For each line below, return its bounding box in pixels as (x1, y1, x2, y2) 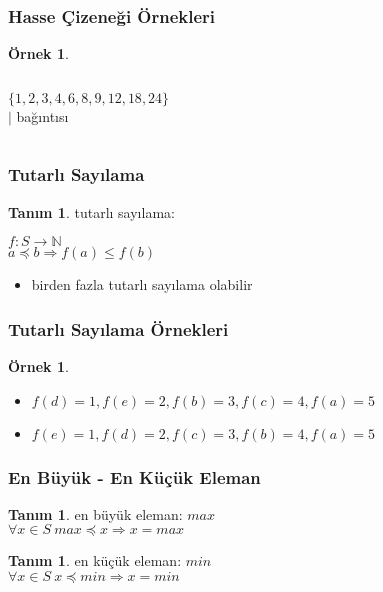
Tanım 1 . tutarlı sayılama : (8, 201, 175, 222)
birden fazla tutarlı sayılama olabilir (31, 274, 253, 295)
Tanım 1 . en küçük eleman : (8, 550, 182, 571)
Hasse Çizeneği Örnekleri (8, 3, 216, 28)
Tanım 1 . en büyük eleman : (8, 503, 183, 524)
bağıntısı (16, 105, 69, 126)
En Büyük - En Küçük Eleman (8, 464, 261, 489)
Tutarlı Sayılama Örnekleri (8, 316, 229, 341)
